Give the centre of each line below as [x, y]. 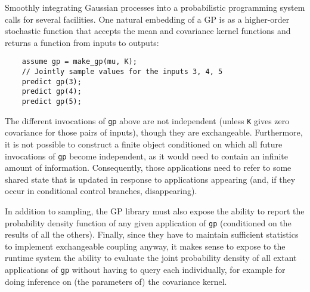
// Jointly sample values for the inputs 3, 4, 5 [122, 72]
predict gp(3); [52, 82]
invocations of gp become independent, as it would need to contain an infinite [146, 156]
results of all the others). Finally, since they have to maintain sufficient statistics [152, 234]
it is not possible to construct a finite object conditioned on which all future [144, 144]
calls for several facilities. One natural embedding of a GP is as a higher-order [147, 19]
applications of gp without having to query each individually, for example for [145, 269]
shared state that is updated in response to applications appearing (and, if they [150, 179]
